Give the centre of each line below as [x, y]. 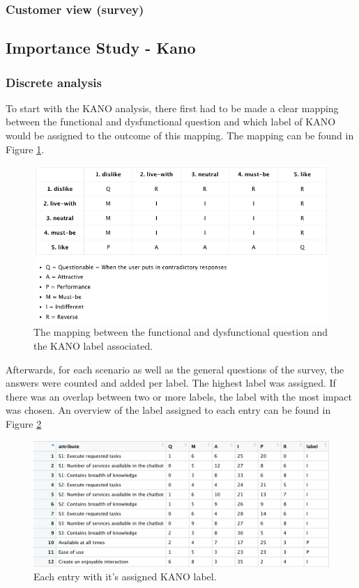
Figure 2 [24, 423]
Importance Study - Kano [101, 48]
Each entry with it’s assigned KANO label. [125, 577]
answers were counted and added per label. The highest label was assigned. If [171, 383]
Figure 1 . [25, 149]
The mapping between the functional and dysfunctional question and [181, 332]
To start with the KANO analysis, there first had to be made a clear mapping [172, 108]
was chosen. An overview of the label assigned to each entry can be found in [168, 410]
